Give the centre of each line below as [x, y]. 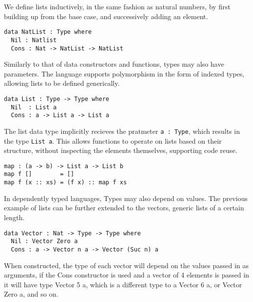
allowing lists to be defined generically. [62, 83]
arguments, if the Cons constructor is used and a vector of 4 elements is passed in [127, 275]
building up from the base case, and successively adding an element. [106, 16]
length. [14, 217]
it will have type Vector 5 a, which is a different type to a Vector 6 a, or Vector [123, 284]
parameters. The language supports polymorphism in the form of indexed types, [124, 73]
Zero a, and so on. [31, 294]
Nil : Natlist [34, 40]
